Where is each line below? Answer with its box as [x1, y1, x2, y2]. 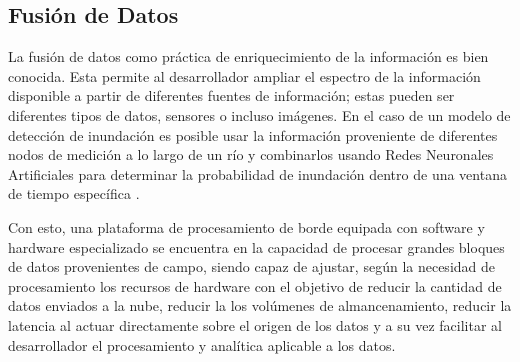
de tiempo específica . [8, 183, 140, 204]
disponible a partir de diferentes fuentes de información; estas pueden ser [8, 85, 455, 106]
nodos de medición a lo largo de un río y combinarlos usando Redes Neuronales [8, 144, 494, 165]
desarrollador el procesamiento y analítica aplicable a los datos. [8, 334, 396, 355]
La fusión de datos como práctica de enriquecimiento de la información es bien [8, 46, 489, 67]
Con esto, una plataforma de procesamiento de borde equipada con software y [8, 216, 485, 237]
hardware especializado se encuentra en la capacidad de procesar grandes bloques [8, 236, 505, 257]
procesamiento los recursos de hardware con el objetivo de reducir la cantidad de [8, 275, 502, 296]
